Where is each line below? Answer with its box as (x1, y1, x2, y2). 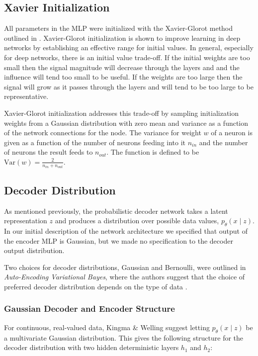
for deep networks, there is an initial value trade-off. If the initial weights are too (4, 52, 250, 62)
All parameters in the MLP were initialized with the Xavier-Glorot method (4, 23, 233, 33)
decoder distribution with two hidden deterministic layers (4, 342, 179, 353)
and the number (199, 137, 248, 147)
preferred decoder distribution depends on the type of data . (4, 281, 187, 291)
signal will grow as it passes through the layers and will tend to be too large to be (4, 81, 254, 91)
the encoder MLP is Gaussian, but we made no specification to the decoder (4, 235, 233, 246)
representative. (4, 91, 49, 101)
